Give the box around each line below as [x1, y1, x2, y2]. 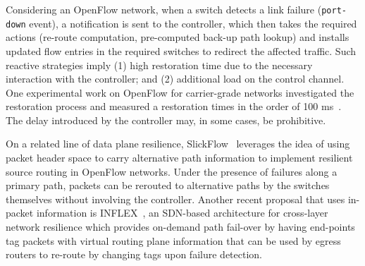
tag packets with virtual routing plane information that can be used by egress [6, 233, 341, 248]
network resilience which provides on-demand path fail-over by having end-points [6, 219, 355, 234]
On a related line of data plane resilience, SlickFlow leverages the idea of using [6, 136, 350, 151]
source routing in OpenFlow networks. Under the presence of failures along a [6, 164, 338, 179]
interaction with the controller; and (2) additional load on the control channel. [6, 71, 345, 86]
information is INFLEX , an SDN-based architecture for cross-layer [36, 205, 328, 220]
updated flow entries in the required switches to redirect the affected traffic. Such [6, 43, 357, 58]
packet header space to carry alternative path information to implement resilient [6, 150, 353, 165]
